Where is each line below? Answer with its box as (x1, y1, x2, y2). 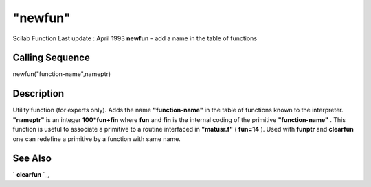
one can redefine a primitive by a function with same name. (12, 134, 181, 143)
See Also (12, 153, 52, 164)
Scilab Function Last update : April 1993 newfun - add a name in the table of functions (12, 34, 258, 42)
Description (12, 88, 65, 99)
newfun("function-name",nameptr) (12, 70, 111, 78)
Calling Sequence (12, 52, 91, 64)
